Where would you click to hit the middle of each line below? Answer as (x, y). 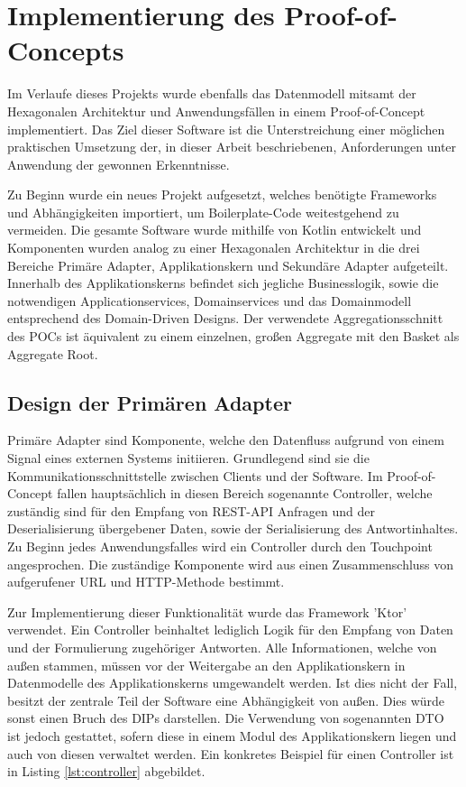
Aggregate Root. (53, 353)
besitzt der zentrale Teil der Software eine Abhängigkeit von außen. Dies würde (226, 700)
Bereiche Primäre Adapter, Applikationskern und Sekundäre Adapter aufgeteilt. (228, 265)
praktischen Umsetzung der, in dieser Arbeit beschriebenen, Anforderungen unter (232, 147)
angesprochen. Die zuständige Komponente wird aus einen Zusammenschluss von (231, 564)
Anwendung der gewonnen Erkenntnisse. (119, 164)
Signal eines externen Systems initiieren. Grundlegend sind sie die (188, 458)
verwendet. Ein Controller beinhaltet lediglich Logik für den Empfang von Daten (230, 630)
